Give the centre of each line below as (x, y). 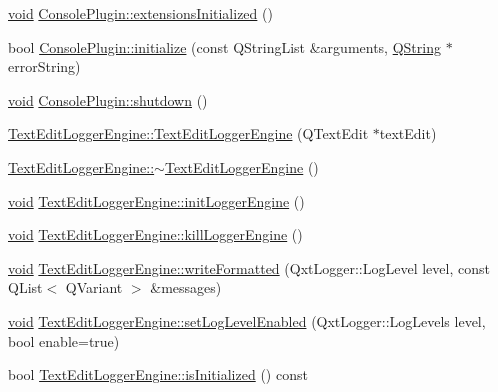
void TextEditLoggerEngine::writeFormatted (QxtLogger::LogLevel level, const (249, 267)
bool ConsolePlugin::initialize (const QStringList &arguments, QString (224, 46)
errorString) (44, 66)
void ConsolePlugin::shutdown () (108, 99)
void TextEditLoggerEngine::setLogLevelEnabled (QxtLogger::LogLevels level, (247, 320)
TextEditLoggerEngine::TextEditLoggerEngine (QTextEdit (188, 133)
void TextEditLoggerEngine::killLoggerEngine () (155, 234)
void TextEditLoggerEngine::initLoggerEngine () (156, 200)
